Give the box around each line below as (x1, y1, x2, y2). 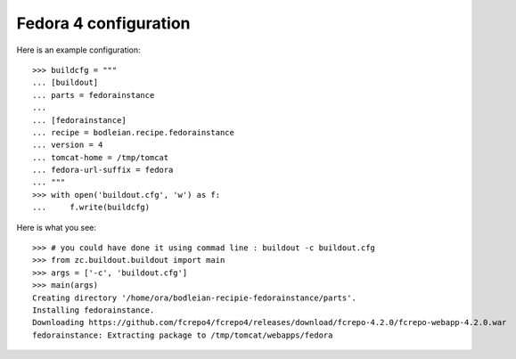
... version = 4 (32, 140, 103, 151)
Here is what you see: (16, 222, 97, 233)
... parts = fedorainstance (32, 90, 155, 100)
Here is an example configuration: (16, 45, 142, 55)
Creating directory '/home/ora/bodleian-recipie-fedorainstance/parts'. (32, 292, 356, 303)
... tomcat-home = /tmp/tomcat (32, 152, 169, 162)
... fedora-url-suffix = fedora (32, 165, 174, 175)
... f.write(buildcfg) (32, 202, 151, 213)
